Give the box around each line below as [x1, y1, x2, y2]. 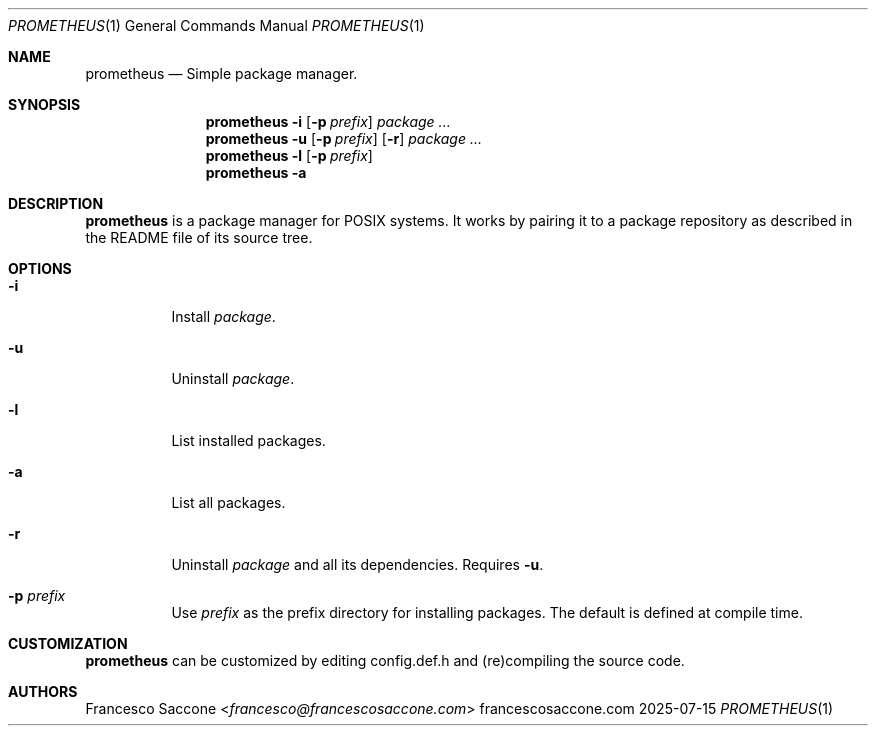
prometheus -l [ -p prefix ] [205, 147, 373, 164]
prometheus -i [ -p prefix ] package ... [205, 113, 451, 130]
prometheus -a [205, 164, 307, 181]
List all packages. [171, 494, 286, 511]
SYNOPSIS [8, 96, 81, 113]
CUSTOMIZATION [8, 635, 128, 652]
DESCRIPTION [8, 195, 104, 212]
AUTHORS [8, 683, 78, 700]
